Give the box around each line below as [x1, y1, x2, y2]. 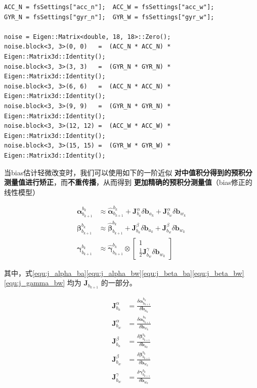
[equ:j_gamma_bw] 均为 [4, 277, 81, 288]
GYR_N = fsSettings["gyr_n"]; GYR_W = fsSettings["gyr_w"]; [4, 13, 215, 21]
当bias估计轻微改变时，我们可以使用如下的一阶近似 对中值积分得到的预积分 [4, 167, 252, 177]
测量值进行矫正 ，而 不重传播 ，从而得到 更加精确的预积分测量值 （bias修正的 [4, 177, 252, 187]
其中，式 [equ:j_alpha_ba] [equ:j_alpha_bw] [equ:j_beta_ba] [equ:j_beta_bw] [4, 267, 244, 278]
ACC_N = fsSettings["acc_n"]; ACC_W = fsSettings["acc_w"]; [4, 4, 215, 11]
